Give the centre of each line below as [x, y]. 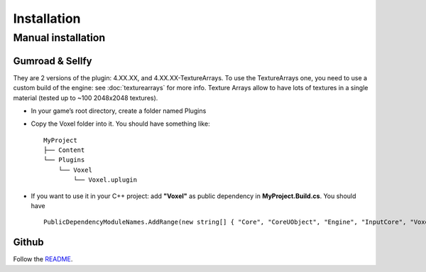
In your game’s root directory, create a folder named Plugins [119, 111]
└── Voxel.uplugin [105, 180]
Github [28, 243]
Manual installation [59, 38]
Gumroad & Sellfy [53, 61]
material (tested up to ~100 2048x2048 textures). [86, 98]
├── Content [64, 150]
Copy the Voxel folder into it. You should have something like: [120, 124]
